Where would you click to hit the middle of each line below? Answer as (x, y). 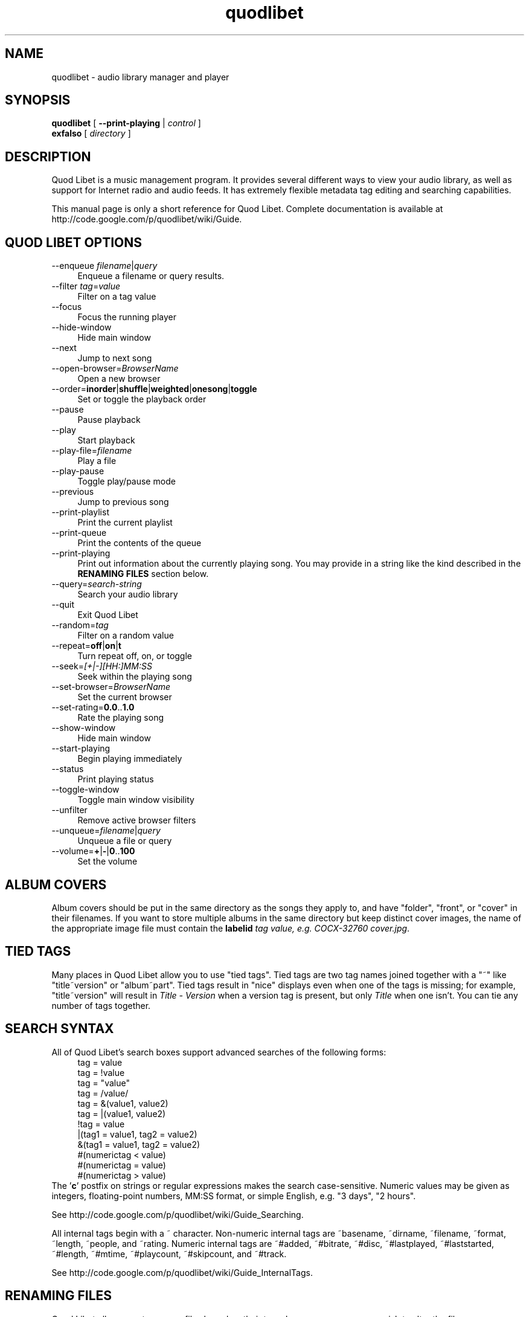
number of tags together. (101, 1005)
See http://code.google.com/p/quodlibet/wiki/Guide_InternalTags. (182, 1272)
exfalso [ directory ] (91, 134)
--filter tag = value (86, 286)
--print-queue (79, 533)
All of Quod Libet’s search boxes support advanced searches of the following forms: (219, 1052)
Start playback (106, 440)
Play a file (97, 461)
